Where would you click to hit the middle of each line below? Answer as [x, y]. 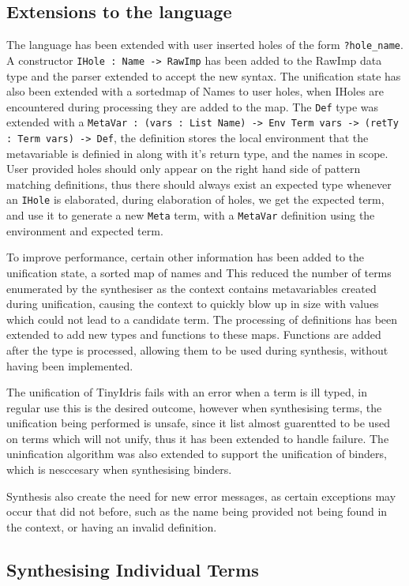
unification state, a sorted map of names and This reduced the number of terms [199, 272]
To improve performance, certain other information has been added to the [185, 257]
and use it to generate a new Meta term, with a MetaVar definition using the [191, 215]
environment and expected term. [85, 230]
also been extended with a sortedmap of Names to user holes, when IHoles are [195, 91]
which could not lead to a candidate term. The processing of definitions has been [202, 319]
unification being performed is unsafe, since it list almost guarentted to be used [198, 423]
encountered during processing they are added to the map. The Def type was [193, 106]
